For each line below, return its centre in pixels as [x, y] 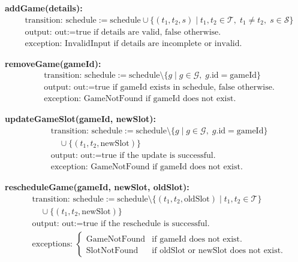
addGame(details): [44, 8]
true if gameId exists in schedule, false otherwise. [185, 88]
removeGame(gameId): [53, 63]
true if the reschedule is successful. [146, 223]
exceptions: [52, 244]
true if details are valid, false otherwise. [148, 32]
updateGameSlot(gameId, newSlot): [80, 119]
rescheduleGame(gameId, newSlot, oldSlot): [97, 187]
